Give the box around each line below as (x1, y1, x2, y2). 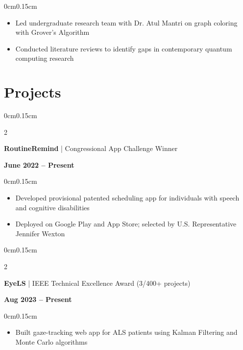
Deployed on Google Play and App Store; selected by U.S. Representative (15, 219, 237, 229)
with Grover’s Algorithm (15, 27, 90, 37)
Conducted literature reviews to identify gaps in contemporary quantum (15, 43, 232, 53)
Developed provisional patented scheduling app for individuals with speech (15, 193, 240, 203)
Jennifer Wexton (15, 228, 65, 238)
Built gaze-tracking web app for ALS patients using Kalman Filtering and (15, 327, 238, 337)
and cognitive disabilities (15, 202, 90, 212)
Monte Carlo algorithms (15, 337, 88, 347)
